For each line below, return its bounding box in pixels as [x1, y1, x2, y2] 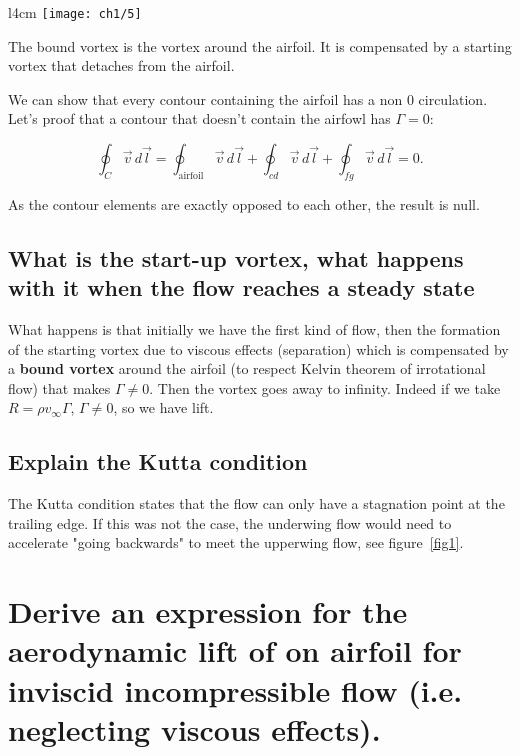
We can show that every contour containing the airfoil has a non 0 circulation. [8, 88, 488, 109]
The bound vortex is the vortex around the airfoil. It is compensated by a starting [8, 35, 512, 56]
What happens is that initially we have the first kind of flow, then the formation [8, 319, 501, 340]
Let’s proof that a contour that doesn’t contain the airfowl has [8, 108, 391, 129]
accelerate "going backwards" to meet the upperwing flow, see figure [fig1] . [8, 532, 464, 553]
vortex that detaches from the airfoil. [8, 55, 235, 76]
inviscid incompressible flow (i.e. [8, 669, 463, 710]
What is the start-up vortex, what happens [8, 242, 464, 273]
